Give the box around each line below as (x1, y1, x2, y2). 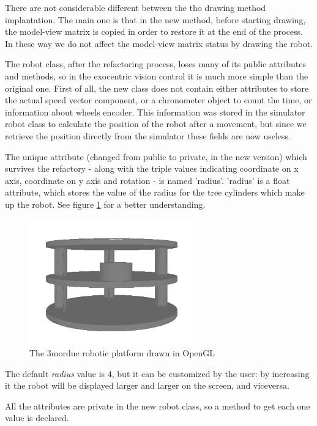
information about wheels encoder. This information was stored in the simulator (5, 105, 305, 118)
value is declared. (5, 411, 69, 424)
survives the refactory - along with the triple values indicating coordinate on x (5, 162, 299, 175)
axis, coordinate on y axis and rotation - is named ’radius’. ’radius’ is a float (5, 174, 290, 186)
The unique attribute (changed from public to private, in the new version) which (5, 150, 307, 163)
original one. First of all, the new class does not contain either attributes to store (5, 81, 309, 94)
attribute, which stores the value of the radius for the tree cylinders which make (5, 186, 305, 199)
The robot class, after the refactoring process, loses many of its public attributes (5, 57, 306, 70)
